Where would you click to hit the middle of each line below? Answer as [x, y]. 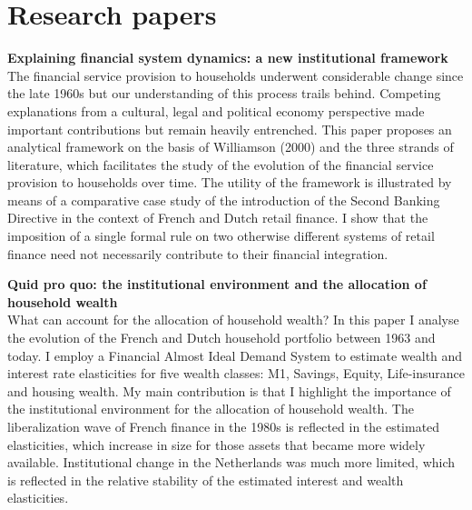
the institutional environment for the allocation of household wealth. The [211, 409]
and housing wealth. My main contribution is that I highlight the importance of [229, 390]
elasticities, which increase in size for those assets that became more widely [216, 444]
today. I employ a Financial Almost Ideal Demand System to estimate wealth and [235, 355]
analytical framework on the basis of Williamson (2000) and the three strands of [231, 147]
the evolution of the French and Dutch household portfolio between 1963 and [221, 338]
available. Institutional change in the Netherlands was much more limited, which [231, 462]
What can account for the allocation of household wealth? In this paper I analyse [233, 320]
